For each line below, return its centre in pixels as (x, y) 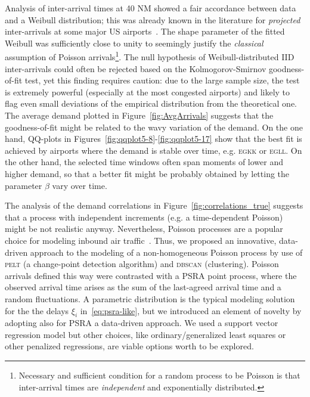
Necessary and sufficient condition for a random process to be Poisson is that (159, 375)
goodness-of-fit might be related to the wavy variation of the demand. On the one (154, 127)
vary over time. (80, 185)
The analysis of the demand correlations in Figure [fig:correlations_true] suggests (154, 205)
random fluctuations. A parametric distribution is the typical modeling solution (150, 298)
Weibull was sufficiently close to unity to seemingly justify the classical (134, 43)
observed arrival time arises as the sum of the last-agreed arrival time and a (143, 287)
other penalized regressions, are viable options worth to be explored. (129, 346)
